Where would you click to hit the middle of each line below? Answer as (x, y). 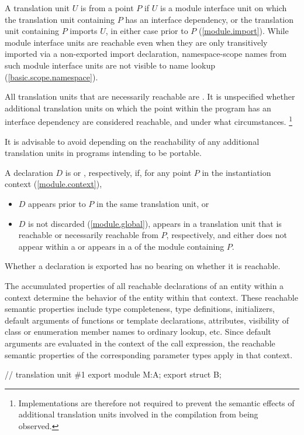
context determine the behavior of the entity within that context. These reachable (151, 297)
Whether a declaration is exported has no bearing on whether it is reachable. (143, 266)
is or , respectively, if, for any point (128, 172)
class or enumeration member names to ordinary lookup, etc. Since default (138, 332)
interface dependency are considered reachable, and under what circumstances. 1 (149, 120)
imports (84, 31)
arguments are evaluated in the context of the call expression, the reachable (140, 343)
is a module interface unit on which (223, 8)
